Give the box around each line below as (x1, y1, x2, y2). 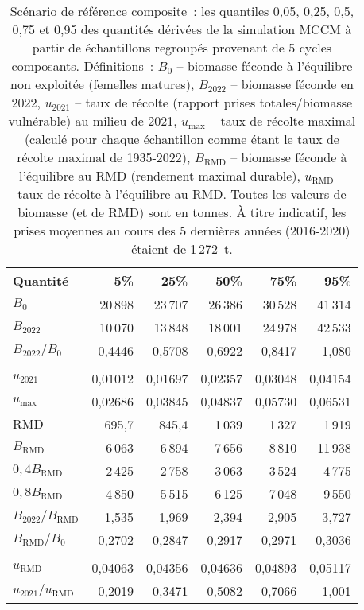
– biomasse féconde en (230, 75, 354, 93)
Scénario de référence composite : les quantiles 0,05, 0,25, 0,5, (10, 2, 354, 20)
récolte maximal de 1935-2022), (17, 148, 191, 166)
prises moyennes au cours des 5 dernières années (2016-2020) (14, 221, 350, 239)
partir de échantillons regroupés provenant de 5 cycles (32, 38, 332, 56)
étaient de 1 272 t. (131, 239, 233, 258)
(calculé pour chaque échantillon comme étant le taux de (24, 130, 339, 148)
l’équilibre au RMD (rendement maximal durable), (19, 166, 300, 185)
